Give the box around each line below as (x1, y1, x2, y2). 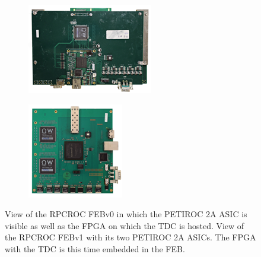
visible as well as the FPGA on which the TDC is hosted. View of (5, 219, 244, 231)
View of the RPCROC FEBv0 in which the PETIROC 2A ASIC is (5, 208, 247, 220)
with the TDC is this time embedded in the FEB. (5, 242, 185, 255)
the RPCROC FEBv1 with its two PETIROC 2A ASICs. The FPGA (5, 231, 256, 243)
